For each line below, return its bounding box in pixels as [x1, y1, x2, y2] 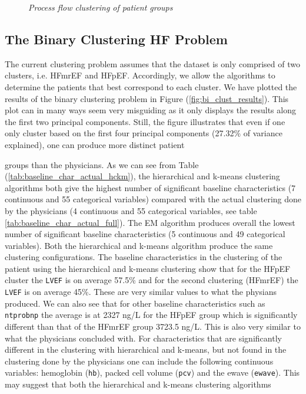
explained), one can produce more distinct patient [5, 138, 185, 150]
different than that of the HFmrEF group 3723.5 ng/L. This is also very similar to [5, 320, 301, 333]
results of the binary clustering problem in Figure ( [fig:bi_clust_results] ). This [5, 92, 289, 104]
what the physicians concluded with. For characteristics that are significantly [5, 331, 282, 344]
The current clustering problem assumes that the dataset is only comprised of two [5, 57, 300, 70]
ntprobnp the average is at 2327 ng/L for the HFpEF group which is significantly [5, 308, 298, 321]
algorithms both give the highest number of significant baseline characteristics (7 [5, 181, 296, 193]
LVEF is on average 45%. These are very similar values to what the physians [5, 285, 277, 298]
